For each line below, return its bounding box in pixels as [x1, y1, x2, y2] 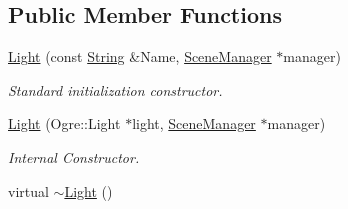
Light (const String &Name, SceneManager [8, 46, 272, 67]
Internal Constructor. [8, 146, 140, 167]
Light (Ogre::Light [8, 113, 121, 134]
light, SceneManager [132, 113, 256, 134]
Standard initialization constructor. [8, 79, 223, 100]
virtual [8, 180, 49, 201]
